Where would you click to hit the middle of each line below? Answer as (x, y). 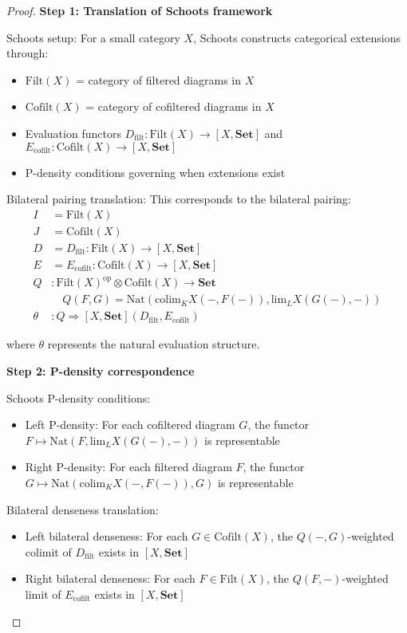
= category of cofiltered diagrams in (174, 106)
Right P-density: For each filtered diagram (128, 467)
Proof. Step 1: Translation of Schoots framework (140, 10)
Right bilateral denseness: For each (110, 578)
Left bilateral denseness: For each (107, 536)
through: (28, 53)
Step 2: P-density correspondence (101, 371)
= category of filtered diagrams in (158, 79)
